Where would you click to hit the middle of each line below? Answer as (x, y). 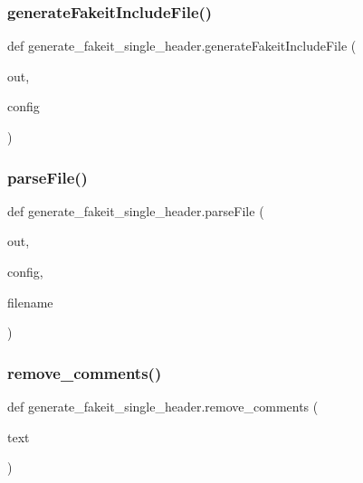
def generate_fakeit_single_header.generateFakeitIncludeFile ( (182, 46)
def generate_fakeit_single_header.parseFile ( (136, 210)
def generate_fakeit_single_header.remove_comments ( (163, 406)
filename (30, 302)
